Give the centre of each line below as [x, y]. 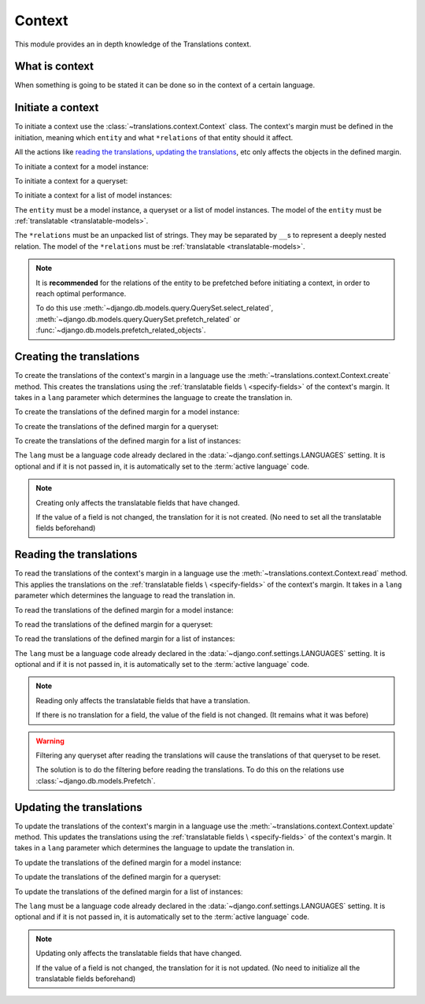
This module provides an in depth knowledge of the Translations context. [133, 44]
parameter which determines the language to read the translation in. [125, 595]
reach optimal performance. [81, 294]
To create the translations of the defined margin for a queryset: [117, 426]
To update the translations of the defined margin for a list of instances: [129, 891]
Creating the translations [77, 357]
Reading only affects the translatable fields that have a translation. [143, 700]
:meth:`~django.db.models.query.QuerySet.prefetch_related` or [138, 319]
